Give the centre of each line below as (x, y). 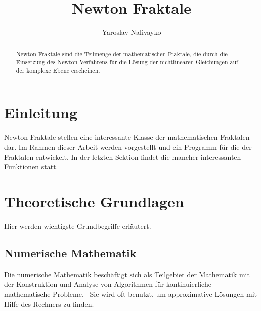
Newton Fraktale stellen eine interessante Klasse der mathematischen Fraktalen (127, 137)
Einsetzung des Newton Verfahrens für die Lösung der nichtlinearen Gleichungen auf (127, 62)
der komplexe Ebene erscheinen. (58, 70)
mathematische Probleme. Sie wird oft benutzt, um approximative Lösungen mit (130, 294)
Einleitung (41, 113)
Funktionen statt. (31, 167)
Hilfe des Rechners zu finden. (49, 304)
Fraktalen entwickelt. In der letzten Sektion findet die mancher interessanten (123, 157)
